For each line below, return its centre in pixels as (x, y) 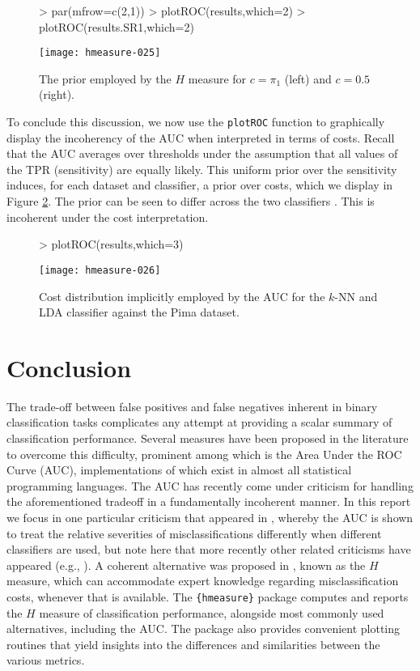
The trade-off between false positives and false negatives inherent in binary (192, 406)
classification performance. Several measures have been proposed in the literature (208, 438)
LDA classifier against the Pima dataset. (139, 312)
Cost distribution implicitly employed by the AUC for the (182, 296)
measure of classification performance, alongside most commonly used (212, 612)
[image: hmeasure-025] (100, 53)
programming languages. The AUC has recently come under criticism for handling (210, 485)
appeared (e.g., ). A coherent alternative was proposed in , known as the (186, 565)
